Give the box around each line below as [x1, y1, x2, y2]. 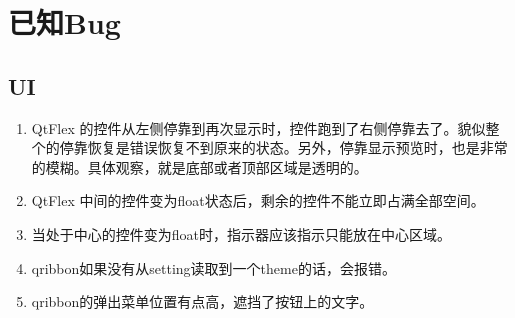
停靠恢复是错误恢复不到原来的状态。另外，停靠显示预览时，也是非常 [59, 137, 508, 158]
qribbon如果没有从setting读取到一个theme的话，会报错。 [31, 257, 396, 278]
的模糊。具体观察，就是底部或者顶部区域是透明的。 [31, 156, 368, 177]
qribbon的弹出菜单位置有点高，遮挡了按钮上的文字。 [31, 291, 374, 312]
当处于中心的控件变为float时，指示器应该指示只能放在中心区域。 [31, 223, 452, 244]
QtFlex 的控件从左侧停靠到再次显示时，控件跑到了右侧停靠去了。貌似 [31, 117, 486, 138]
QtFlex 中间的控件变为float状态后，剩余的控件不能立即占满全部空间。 [31, 190, 485, 211]
